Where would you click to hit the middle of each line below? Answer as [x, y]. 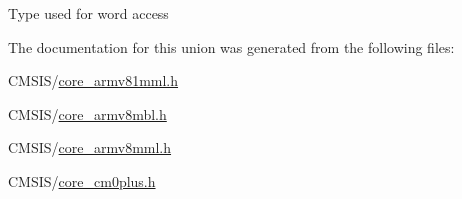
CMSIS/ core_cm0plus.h [82, 180]
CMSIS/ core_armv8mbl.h [87, 113]
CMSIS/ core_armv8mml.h [90, 147]
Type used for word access [88, 13]
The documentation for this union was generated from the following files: [231, 46]
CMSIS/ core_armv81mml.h [93, 80]
